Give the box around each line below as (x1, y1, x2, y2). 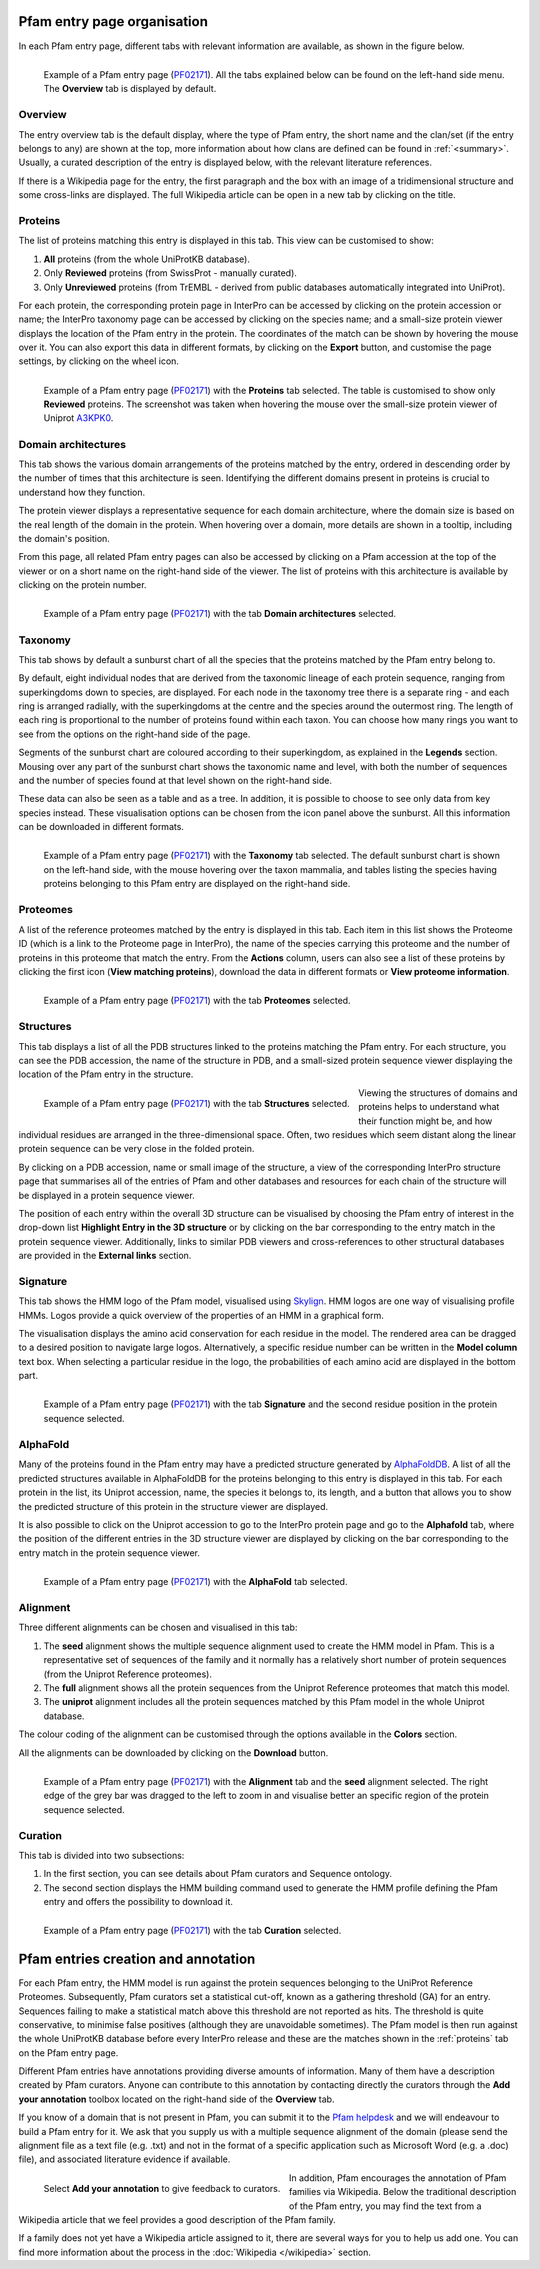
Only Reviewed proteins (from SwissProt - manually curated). (43, 267, 297, 279)
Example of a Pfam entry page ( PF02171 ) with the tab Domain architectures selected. (43, 608, 397, 620)
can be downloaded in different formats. (18, 821, 185, 833)
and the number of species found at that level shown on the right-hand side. (18, 775, 332, 787)
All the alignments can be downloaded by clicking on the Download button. (18, 1746, 329, 1759)
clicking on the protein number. (18, 579, 147, 591)
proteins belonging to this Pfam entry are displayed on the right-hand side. (43, 878, 351, 890)
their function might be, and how (358, 1115, 493, 1127)
